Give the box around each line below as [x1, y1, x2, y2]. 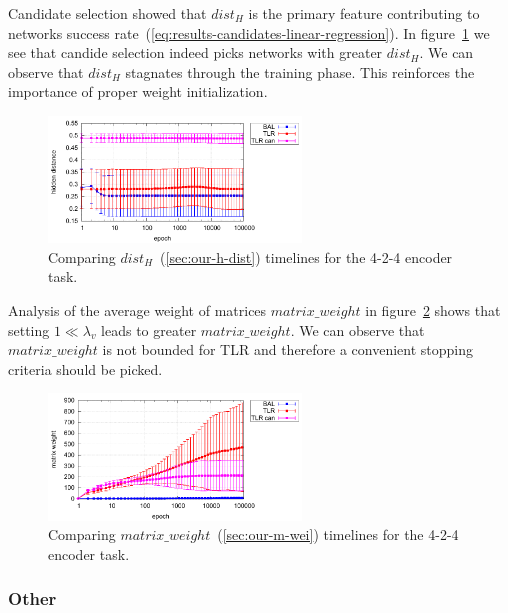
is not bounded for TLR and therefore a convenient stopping [102, 339, 474, 360]
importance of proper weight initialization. [8, 81, 268, 102]
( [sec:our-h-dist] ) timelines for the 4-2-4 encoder [160, 246, 453, 267]
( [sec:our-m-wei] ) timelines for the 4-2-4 [217, 524, 459, 545]
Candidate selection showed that [8, 3, 207, 23]
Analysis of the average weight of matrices [8, 299, 267, 320]
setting [8, 319, 50, 340]
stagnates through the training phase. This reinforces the [125, 61, 475, 82]
